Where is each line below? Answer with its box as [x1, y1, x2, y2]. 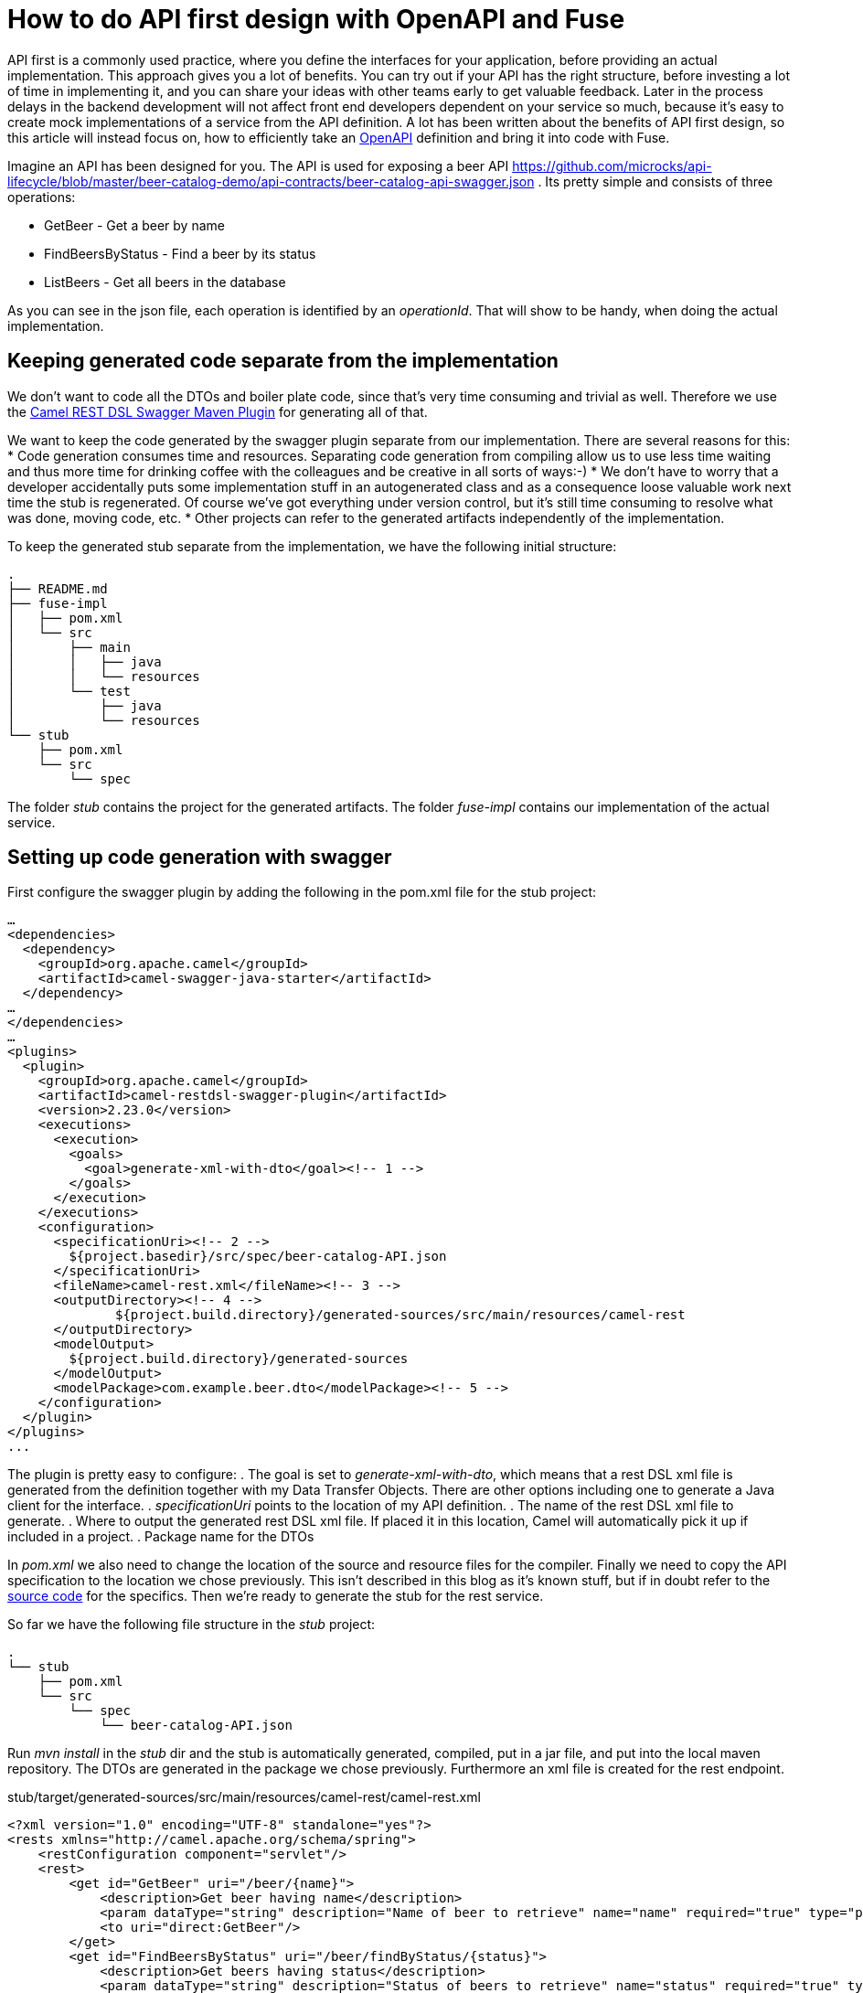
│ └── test [7, 683, 131, 698]
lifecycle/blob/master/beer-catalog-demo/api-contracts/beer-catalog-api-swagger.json [7, 173, 535, 189]
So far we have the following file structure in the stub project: [7, 1616, 376, 1633]
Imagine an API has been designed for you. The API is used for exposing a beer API [7, 157, 509, 174]
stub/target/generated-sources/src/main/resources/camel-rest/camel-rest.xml [7, 1789, 481, 1806]
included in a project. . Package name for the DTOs [7, 1529, 314, 1545]
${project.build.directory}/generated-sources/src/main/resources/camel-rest [115, 1307, 686, 1323]
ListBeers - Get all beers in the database [44, 273, 286, 290]
